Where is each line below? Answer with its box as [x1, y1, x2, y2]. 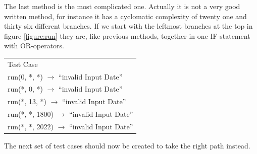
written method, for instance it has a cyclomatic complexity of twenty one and [4, 11, 247, 21]
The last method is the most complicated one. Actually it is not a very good [4, 1, 240, 11]
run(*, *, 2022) [8, 121, 54, 131]
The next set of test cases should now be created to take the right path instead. [4, 140, 250, 151]
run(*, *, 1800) [8, 109, 54, 119]
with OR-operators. [4, 40, 64, 51]
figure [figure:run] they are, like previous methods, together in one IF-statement [4, 30, 250, 41]
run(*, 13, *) [8, 96, 47, 107]
